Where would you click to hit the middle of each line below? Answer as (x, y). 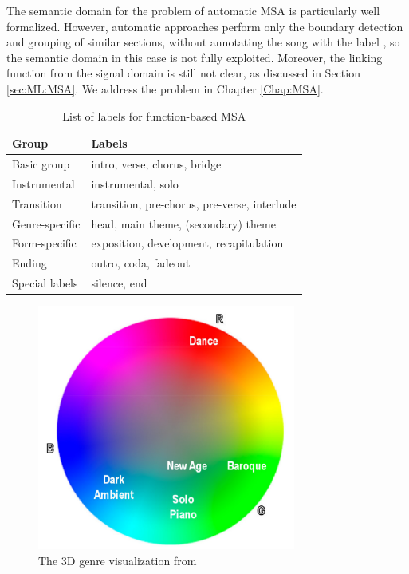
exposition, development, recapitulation (187, 243)
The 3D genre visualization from (118, 560)
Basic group (41, 164)
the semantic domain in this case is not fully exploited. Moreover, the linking (195, 57)
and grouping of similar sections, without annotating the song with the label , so (203, 42)
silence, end (119, 283)
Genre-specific (46, 223)
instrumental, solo (135, 183)
